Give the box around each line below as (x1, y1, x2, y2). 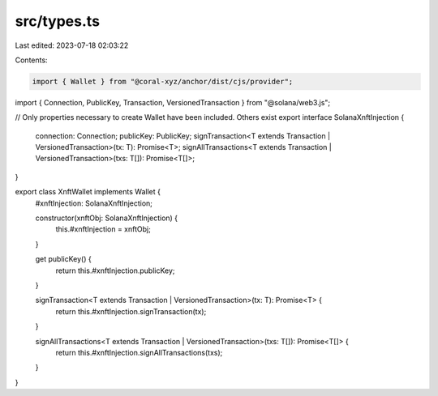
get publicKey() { (35, 254, 92, 264)
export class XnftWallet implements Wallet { (15, 187, 161, 197)
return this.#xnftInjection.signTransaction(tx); (55, 306, 207, 316)
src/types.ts (15, 12, 101, 30)
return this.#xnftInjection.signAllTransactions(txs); (55, 347, 223, 357)
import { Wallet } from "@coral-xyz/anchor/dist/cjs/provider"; (32, 77, 294, 86)
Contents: (15, 55, 48, 65)
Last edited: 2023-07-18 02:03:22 (15, 40, 129, 50)
